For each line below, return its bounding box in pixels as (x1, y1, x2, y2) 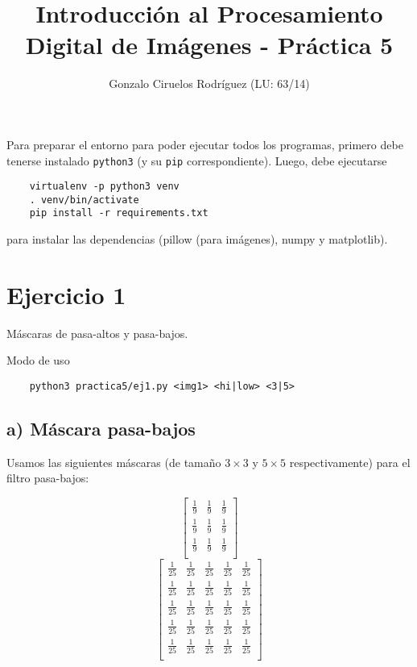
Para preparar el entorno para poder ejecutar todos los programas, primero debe (6, 135, 403, 152)
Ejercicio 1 (6, 277, 126, 311)
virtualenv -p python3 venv (29, 181, 180, 193)
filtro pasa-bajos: (6, 469, 89, 486)
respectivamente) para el (289, 453, 411, 470)
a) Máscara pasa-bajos (6, 416, 196, 441)
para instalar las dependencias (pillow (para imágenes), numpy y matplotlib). (6, 231, 388, 248)
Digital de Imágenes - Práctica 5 (25, 28, 394, 61)
